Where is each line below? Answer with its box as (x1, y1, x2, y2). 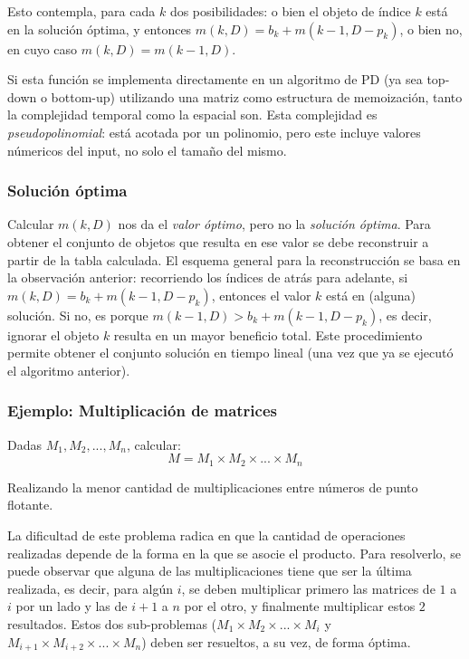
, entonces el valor (211, 285, 311, 304)
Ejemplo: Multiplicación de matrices (7, 399, 277, 422)
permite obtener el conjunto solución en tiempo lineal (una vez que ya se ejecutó (7, 343, 454, 362)
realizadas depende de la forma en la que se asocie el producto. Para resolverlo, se (7, 543, 461, 562)
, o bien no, (399, 19, 463, 38)
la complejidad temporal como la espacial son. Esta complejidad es (7, 105, 378, 124)
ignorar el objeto (7, 325, 100, 344)
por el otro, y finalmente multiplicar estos (184, 597, 416, 616)
